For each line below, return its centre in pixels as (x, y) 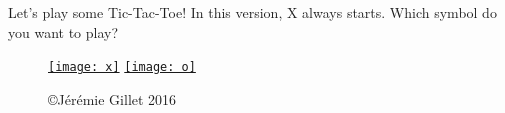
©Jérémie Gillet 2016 (112, 98)
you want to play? (63, 31)
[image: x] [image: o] (122, 67)
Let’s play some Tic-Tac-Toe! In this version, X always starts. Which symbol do (252, 12)
